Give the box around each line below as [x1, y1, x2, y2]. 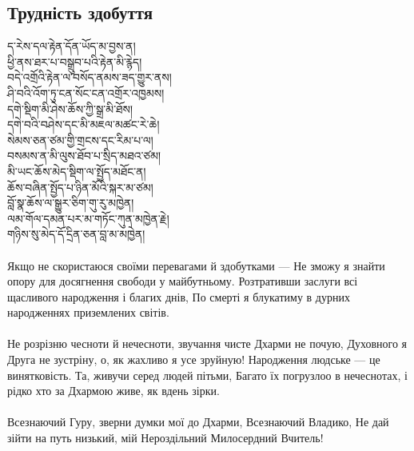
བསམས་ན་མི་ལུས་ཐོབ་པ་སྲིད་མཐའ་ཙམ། [7, 147, 161, 164]
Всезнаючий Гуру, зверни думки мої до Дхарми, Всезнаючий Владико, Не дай [7, 413, 389, 430]
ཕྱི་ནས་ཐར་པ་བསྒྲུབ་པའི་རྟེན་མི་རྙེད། [7, 53, 142, 70]
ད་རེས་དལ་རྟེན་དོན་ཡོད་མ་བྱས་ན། [7, 38, 136, 54]
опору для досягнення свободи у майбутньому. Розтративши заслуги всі [7, 273, 358, 289]
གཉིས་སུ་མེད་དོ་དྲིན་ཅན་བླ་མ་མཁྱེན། [7, 225, 145, 242]
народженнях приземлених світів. [7, 304, 169, 321]
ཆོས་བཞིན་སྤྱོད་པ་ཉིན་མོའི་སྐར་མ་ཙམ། [7, 178, 153, 195]
